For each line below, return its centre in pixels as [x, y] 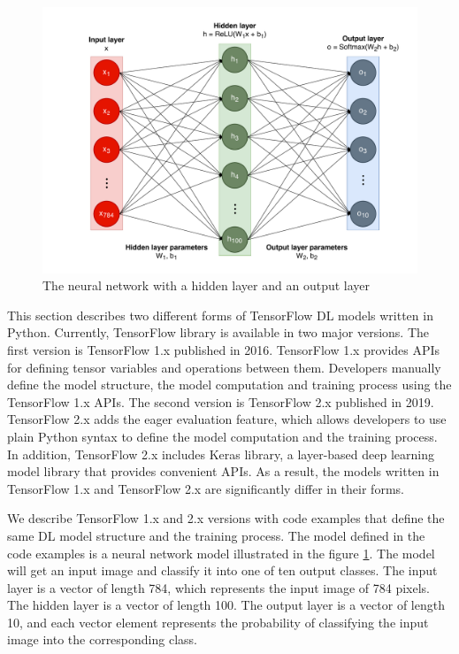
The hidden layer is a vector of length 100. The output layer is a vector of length [226, 605]
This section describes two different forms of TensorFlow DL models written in [220, 315]
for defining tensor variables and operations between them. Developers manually [224, 367]
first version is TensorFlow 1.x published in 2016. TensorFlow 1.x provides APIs [224, 349]
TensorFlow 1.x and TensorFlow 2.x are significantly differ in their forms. [206, 488]
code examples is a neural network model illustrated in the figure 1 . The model [221, 553]
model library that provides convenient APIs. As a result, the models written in [223, 471]
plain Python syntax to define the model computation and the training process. [222, 436]
